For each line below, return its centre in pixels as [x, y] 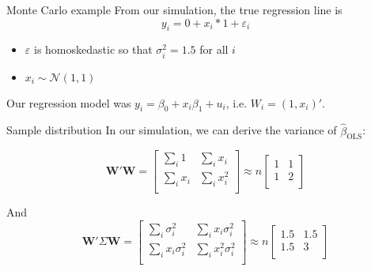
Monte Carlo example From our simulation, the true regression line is [174, 9]
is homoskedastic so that [93, 49]
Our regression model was [69, 102]
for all [214, 49]
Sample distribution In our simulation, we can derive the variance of [172, 130]
